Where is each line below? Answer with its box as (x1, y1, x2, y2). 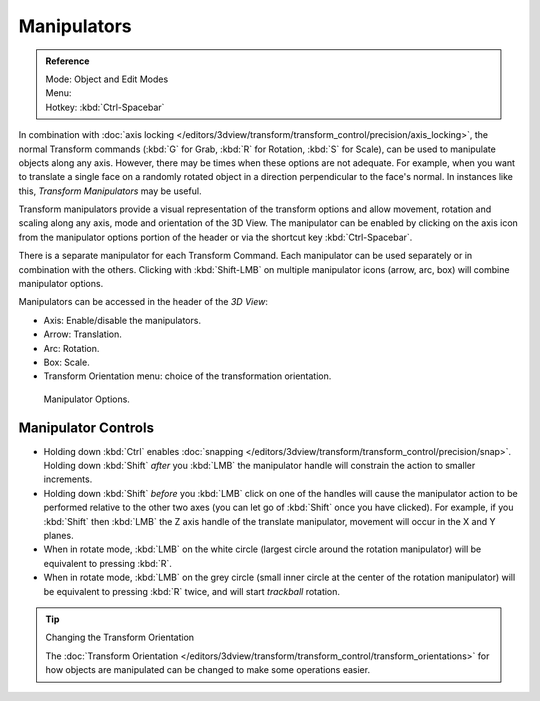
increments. (43, 473, 93, 485)
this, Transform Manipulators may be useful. (18, 185, 202, 197)
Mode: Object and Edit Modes (45, 73, 169, 85)
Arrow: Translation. (43, 328, 122, 340)
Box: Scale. (43, 356, 90, 368)
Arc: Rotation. (43, 342, 100, 354)
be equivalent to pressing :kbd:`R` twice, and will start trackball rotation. (43, 585, 340, 597)
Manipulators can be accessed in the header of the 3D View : (18, 296, 269, 308)
